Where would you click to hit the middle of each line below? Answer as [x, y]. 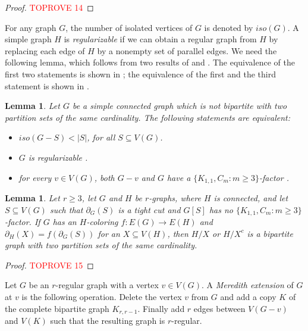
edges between [219, 308]
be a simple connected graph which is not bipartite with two [180, 106]
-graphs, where [175, 197]
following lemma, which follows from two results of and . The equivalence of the [150, 62]
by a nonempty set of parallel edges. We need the [187, 50]
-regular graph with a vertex [107, 285]
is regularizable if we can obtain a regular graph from [160, 39]
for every [35, 177]
